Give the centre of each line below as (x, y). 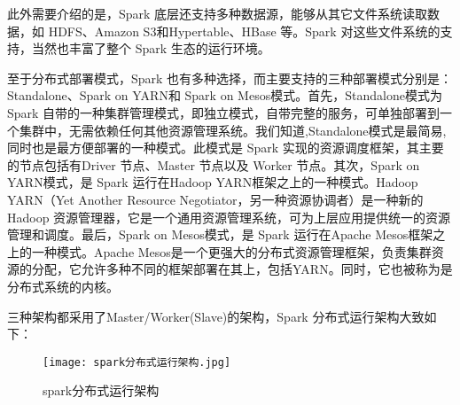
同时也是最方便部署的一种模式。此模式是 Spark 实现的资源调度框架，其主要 (226, 148)
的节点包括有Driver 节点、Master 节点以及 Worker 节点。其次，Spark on (214, 164)
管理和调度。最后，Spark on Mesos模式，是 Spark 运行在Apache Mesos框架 (220, 234)
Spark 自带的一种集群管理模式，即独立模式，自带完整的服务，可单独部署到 (224, 112)
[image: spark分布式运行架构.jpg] (137, 362)
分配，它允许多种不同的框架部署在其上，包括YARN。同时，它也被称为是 (242, 269)
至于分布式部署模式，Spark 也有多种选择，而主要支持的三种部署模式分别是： (230, 78)
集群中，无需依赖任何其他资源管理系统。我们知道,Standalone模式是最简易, (233, 130)
